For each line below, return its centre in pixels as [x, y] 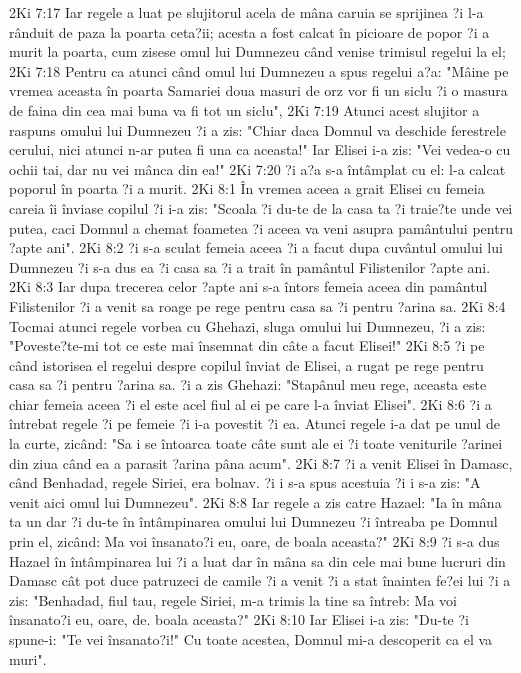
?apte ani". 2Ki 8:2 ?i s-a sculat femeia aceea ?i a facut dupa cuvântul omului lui [256, 247]
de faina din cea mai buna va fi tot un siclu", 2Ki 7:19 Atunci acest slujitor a [244, 109]
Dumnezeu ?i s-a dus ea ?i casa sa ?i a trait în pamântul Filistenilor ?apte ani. [250, 266]
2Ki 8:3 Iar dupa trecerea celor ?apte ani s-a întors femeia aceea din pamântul [248, 286]
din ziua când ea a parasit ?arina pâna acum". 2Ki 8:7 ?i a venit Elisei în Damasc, [261, 462]
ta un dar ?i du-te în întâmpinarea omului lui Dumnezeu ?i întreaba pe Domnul [253, 521]
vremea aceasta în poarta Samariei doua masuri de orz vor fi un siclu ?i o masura [258, 90]
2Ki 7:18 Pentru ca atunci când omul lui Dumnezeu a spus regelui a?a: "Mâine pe [259, 70]
